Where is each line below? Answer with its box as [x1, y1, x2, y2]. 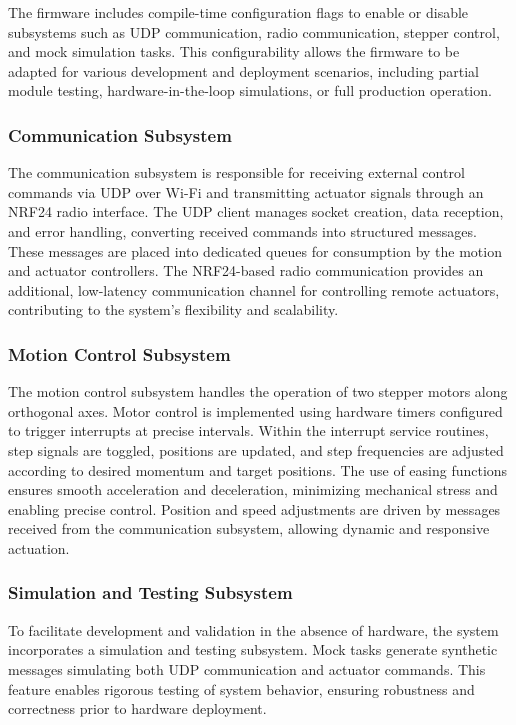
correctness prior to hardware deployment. [8, 698, 267, 719]
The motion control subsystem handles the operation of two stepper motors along [8, 381, 508, 402]
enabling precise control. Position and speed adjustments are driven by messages [8, 498, 501, 519]
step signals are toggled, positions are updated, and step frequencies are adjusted [8, 439, 504, 460]
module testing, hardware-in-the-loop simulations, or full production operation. [8, 80, 492, 101]
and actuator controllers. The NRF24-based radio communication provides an [8, 260, 484, 281]
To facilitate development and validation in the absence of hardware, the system [8, 619, 499, 640]
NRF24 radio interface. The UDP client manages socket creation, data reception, [8, 201, 504, 222]
